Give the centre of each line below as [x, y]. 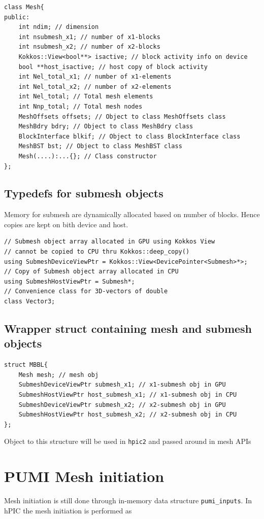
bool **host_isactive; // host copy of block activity [113, 67]
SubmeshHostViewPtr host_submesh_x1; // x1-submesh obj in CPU [128, 395]
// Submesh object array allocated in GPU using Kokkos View [110, 242]
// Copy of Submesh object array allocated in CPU [91, 272]
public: [17, 17]
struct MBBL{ [26, 365]
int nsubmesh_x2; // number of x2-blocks [89, 47]
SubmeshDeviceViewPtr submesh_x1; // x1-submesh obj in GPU [122, 385]
